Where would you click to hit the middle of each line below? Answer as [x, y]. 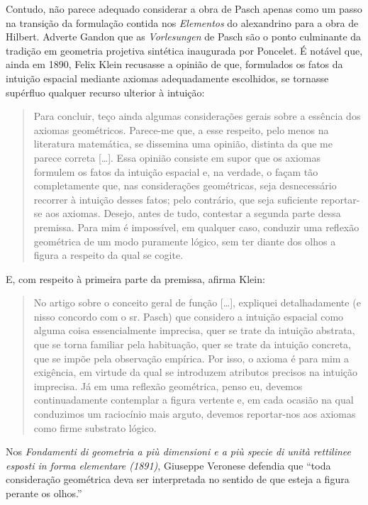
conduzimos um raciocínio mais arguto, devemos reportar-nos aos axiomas [195, 414]
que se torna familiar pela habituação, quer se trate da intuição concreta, [192, 344]
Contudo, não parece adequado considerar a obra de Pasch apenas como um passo [184, 9]
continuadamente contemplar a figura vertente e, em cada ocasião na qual [194, 400]
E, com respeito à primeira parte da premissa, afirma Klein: [135, 278]
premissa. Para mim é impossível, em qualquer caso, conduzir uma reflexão [196, 227]
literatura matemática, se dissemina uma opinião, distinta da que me [183, 144]
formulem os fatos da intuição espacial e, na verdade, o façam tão [176, 171]
